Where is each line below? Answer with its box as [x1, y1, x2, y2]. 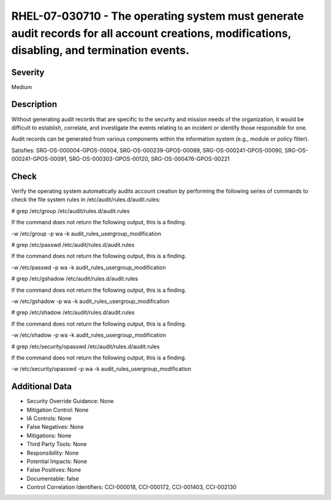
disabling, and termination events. [11, 44, 190, 58]
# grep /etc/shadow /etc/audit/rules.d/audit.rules [11, 309, 135, 316]
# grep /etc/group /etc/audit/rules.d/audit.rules [11, 207, 130, 214]
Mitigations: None [26, 432, 72, 439]
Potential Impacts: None [26, 458, 88, 465]
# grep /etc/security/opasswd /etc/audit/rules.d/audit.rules [11, 343, 160, 350]
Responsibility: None [26, 449, 79, 456]
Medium [11, 83, 32, 90]
